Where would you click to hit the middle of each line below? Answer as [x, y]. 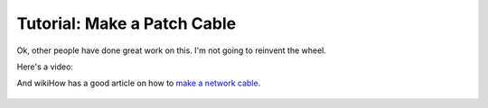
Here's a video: [45, 67]
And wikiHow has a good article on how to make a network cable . [139, 83]
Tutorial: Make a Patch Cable [127, 23]
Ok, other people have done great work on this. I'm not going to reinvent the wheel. [172, 50]
